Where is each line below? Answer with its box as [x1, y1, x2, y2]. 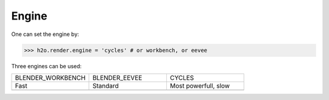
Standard [92, 81, 119, 90]
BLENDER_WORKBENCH [15, 73, 86, 82]
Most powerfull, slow [169, 81, 230, 90]
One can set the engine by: [11, 30, 79, 38]
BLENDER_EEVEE [92, 73, 143, 82]
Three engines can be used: [11, 62, 82, 70]
